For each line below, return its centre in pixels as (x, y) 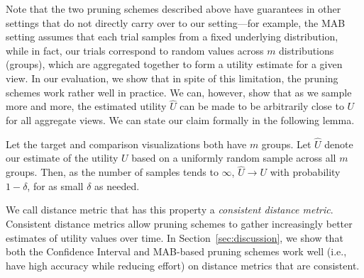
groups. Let (286, 144)
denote (339, 144)
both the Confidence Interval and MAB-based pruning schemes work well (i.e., (176, 251)
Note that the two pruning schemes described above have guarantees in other (173, 9)
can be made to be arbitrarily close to (262, 106)
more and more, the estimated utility (86, 106)
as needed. (117, 185)
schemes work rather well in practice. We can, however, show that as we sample (179, 92)
